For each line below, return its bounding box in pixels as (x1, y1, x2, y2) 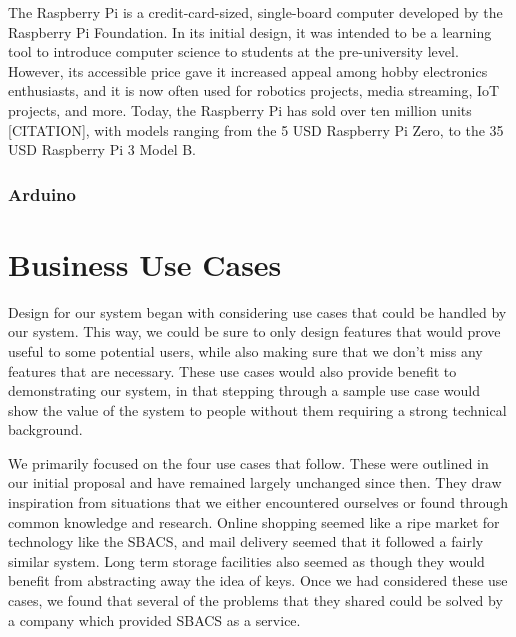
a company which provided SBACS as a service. (8, 609, 301, 630)
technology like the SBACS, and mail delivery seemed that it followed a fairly (8, 531, 484, 552)
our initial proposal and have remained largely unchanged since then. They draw (8, 472, 502, 493)
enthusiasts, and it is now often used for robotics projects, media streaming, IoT (8, 80, 500, 101)
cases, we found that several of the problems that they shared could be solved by (8, 590, 503, 611)
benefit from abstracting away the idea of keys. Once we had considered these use (8, 570, 508, 591)
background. (8, 419, 83, 440)
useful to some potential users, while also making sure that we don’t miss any (8, 340, 483, 361)
